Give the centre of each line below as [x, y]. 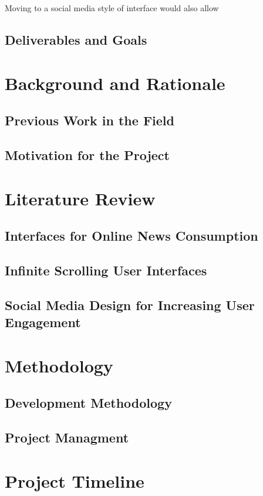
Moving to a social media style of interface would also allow [112, 8]
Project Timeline [75, 480]
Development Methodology [88, 403]
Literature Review [80, 198]
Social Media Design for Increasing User [130, 304]
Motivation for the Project [87, 154]
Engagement [43, 322]
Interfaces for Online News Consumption [131, 236]
